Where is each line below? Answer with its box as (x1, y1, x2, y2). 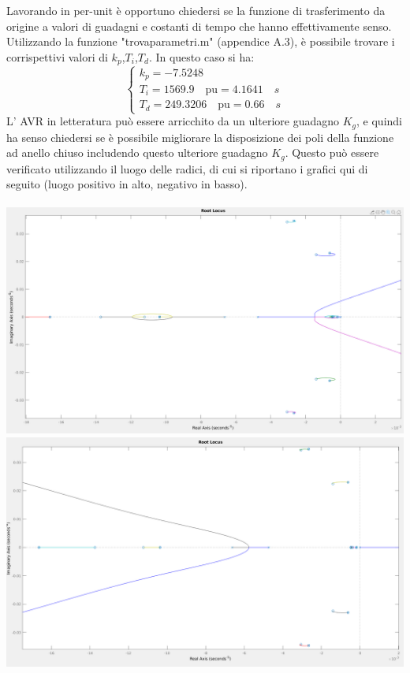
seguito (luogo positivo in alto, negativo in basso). (6, 176, 248, 192)
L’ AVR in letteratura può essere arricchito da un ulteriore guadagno (6, 113, 340, 129)
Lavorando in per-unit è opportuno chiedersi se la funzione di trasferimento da (6, 2, 386, 18)
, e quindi (356, 113, 402, 129)
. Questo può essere (285, 144, 379, 161)
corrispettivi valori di (6, 48, 108, 65)
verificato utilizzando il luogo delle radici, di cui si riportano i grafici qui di (6, 160, 368, 177)
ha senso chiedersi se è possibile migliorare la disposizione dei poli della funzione (6, 128, 394, 145)
